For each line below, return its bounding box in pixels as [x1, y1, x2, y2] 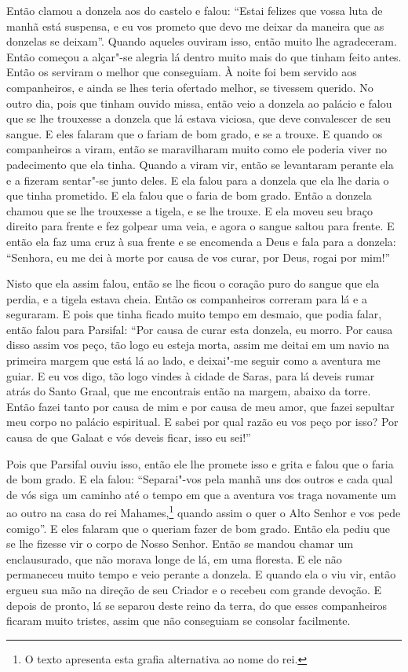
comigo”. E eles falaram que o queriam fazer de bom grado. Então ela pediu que [6, 520, 391, 536]
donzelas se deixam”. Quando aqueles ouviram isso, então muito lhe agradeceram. [6, 33, 397, 50]
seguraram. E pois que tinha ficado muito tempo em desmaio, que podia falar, [6, 306, 382, 322]
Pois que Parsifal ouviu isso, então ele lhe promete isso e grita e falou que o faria [6, 455, 394, 472]
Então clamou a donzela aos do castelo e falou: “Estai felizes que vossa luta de [6, 2, 383, 18]
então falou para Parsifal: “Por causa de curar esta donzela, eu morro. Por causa [6, 321, 393, 337]
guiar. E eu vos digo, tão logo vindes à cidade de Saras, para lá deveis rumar [6, 367, 375, 384]
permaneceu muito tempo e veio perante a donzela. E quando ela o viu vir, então [6, 566, 396, 582]
